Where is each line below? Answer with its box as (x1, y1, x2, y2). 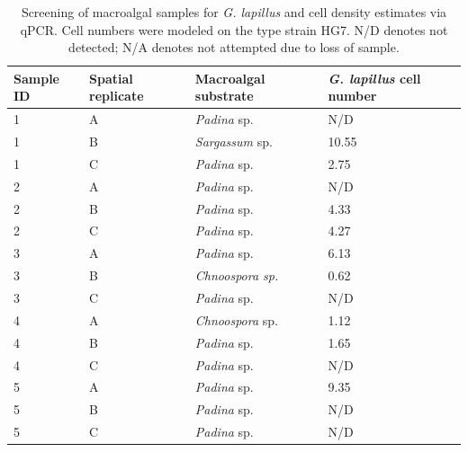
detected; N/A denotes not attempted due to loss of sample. (68, 38, 400, 57)
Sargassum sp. (194, 132, 273, 151)
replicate (89, 86, 144, 105)
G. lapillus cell (328, 68, 421, 87)
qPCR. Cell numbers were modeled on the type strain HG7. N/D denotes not (20, 20, 448, 39)
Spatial (89, 68, 133, 87)
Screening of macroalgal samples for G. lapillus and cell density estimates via (21, 3, 447, 21)
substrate (194, 86, 254, 105)
